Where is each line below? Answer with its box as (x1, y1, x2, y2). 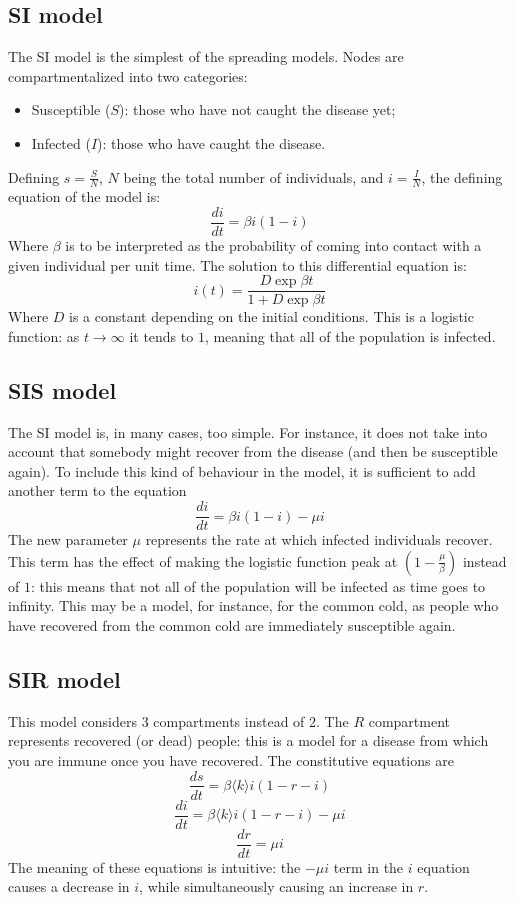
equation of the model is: (8, 186, 161, 207)
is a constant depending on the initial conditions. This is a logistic (69, 306, 474, 327)
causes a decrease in (8, 876, 130, 897)
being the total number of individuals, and (123, 166, 384, 187)
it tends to (129, 325, 194, 346)
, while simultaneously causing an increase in (139, 876, 414, 897)
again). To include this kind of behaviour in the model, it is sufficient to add (8, 460, 476, 481)
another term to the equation (8, 480, 187, 501)
